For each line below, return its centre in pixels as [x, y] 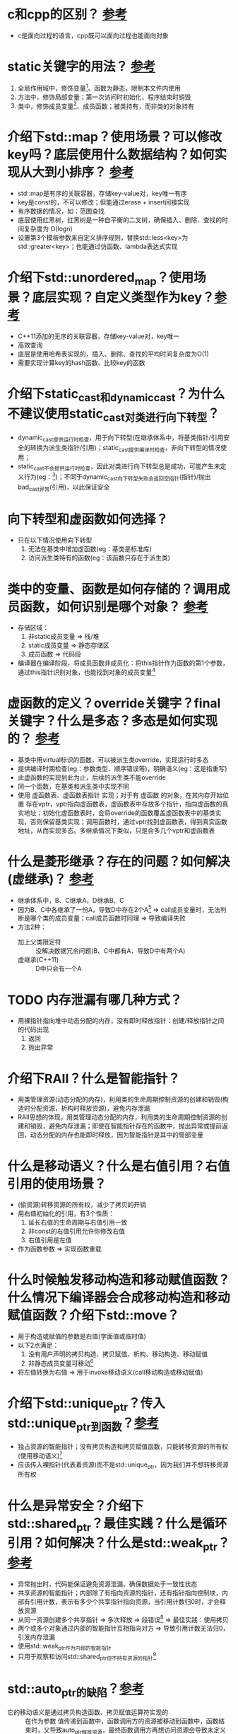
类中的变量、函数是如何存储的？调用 [113, 589]
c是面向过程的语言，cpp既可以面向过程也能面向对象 [93, 35]
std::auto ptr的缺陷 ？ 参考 [76, 1690]
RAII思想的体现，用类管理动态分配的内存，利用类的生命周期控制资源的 [119, 1117]
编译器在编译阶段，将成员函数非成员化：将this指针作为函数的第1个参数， [123, 663]
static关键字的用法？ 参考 [82, 67]
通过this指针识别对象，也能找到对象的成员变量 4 [86, 671]
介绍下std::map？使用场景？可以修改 [115, 137]
